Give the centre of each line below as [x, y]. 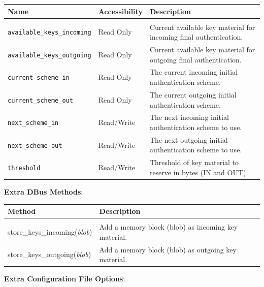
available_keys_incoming [49, 33]
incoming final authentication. [196, 37]
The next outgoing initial [189, 139]
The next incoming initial [189, 117]
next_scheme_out [35, 146]
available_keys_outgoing [49, 55]
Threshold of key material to [194, 162]
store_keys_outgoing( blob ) [49, 254]
